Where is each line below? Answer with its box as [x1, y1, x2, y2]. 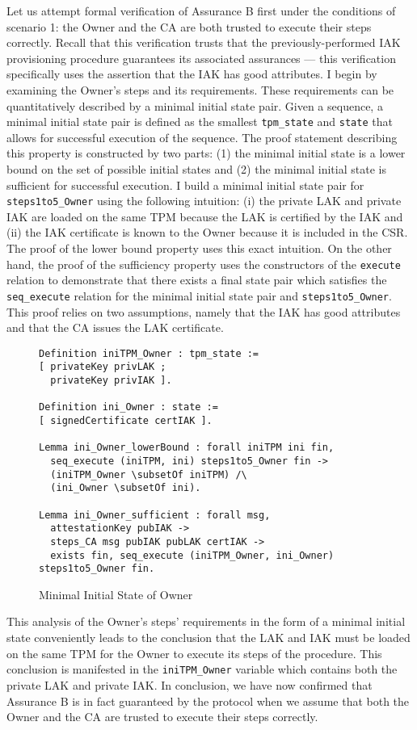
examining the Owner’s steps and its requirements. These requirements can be [6, 81, 394, 98]
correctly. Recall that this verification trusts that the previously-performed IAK [6, 34, 401, 51]
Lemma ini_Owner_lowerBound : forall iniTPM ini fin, [39, 442, 335, 454]
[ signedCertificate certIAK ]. [39, 415, 213, 426]
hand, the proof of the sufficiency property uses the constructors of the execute [6, 255, 401, 272]
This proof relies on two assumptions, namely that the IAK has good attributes [6, 303, 401, 320]
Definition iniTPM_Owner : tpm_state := [39, 347, 259, 359]
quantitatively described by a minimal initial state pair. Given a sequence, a [6, 97, 383, 114]
